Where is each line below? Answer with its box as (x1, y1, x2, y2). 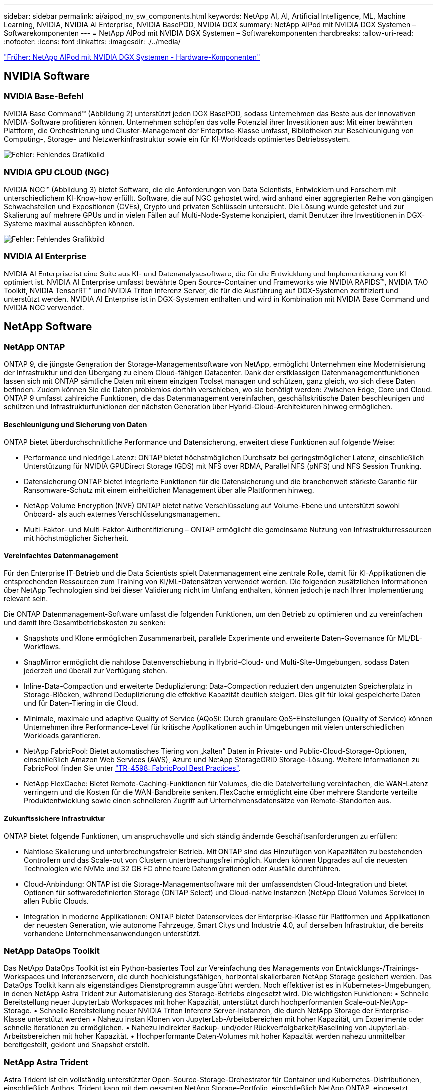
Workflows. (24, 642, 61, 651)
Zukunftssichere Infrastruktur (4, 814, 105, 822)
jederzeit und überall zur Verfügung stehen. (24, 666, 167, 675)
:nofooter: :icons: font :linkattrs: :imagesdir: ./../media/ (4, 37, 181, 46)
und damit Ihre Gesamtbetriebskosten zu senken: (4, 618, 166, 627)
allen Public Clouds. (24, 896, 89, 905)
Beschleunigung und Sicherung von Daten (4, 420, 147, 429)
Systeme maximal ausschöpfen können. (4, 219, 135, 228)
